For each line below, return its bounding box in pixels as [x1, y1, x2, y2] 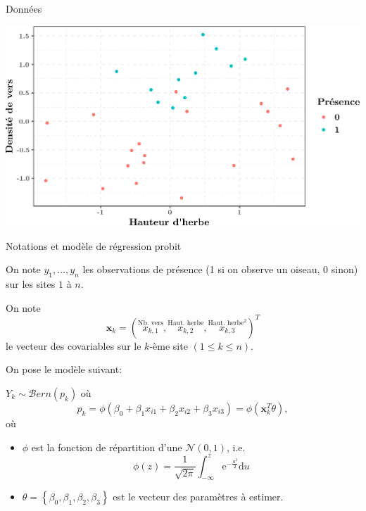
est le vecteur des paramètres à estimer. [113, 489, 284, 504]
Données [6, 1, 42, 15]
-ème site [149, 338, 188, 353]
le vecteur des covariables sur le [6, 338, 141, 353]
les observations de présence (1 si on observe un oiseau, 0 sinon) [82, 262, 358, 277]
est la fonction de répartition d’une [31, 439, 182, 454]
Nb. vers [138, 320, 164, 327]
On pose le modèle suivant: [6, 362, 122, 377]
